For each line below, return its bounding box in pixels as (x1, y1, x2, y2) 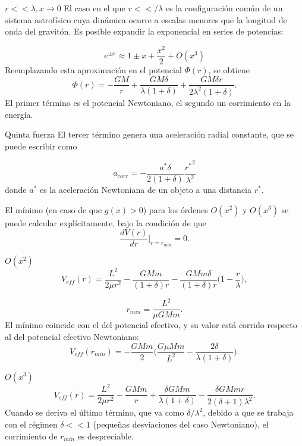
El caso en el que (64, 2, 125, 14)
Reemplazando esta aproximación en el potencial (5, 63, 182, 76)
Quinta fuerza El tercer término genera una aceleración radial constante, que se (5, 128, 294, 141)
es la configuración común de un (165, 2, 283, 14)
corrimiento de (5, 429, 58, 442)
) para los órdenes (143, 203, 208, 216)
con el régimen (5, 418, 58, 431)
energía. (5, 108, 33, 120)
